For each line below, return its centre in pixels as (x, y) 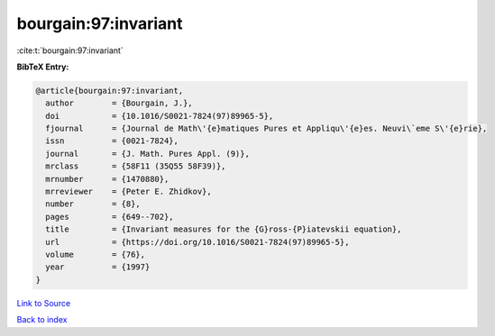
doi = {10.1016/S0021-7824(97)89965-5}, (160, 116)
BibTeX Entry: (43, 67)
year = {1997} (98, 267)
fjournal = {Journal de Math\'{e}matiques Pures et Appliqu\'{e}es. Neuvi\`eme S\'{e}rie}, (266, 129)
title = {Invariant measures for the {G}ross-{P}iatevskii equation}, (224, 229)
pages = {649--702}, (110, 217)
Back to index (42, 320)
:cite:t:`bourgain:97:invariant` (70, 50)
